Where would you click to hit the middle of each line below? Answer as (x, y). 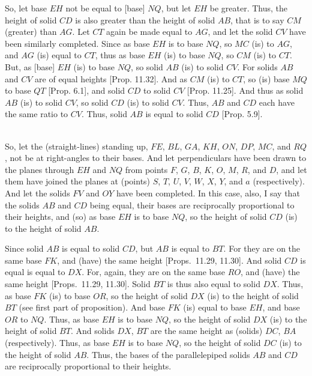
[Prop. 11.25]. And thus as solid (245, 90)
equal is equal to (35, 272)
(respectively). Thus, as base (57, 343)
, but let (176, 8)
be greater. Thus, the (249, 8)
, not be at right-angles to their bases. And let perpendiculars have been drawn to (156, 158)
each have (277, 102)
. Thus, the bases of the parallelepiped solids (168, 354)
